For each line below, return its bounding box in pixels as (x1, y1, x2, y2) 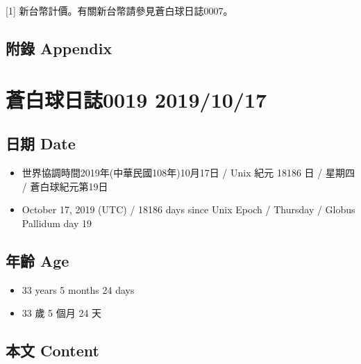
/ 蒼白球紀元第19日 (22, 179, 108, 193)
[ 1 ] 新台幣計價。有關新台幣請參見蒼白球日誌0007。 (6, 3, 233, 17)
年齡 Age (6, 249, 69, 271)
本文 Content (6, 340, 99, 361)
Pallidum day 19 (22, 215, 92, 230)
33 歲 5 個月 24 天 (22, 306, 102, 320)
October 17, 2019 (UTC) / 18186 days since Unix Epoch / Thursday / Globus (22, 202, 355, 217)
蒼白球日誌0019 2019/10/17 (6, 85, 267, 113)
